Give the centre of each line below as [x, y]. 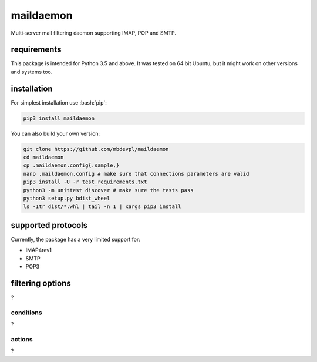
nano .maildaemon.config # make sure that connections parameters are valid [136, 174]
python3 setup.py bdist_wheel [67, 199]
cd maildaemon [43, 157]
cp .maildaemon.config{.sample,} [71, 165]
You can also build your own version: [55, 133]
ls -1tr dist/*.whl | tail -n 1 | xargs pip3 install [102, 207]
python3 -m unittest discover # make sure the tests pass [108, 190]
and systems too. [32, 72]
